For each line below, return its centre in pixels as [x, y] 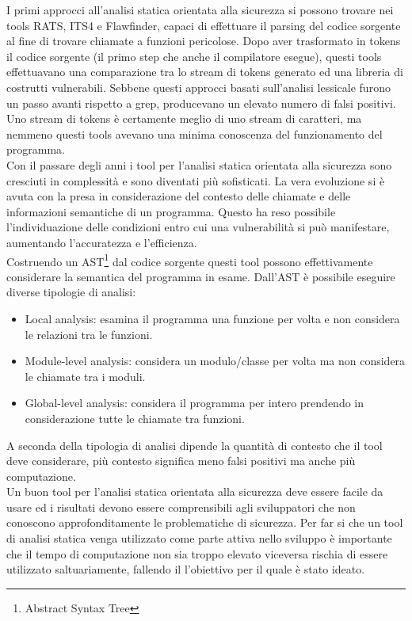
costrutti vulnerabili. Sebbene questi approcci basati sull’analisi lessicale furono [198, 87]
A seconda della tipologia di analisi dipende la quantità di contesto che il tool [195, 445]
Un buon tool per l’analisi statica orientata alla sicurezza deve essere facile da [195, 491]
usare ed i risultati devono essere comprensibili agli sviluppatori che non [181, 507]
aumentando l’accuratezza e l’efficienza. [102, 242]
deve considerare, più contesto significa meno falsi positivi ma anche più [181, 461]
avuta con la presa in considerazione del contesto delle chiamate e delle [179, 196]
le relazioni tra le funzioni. [89, 334]
